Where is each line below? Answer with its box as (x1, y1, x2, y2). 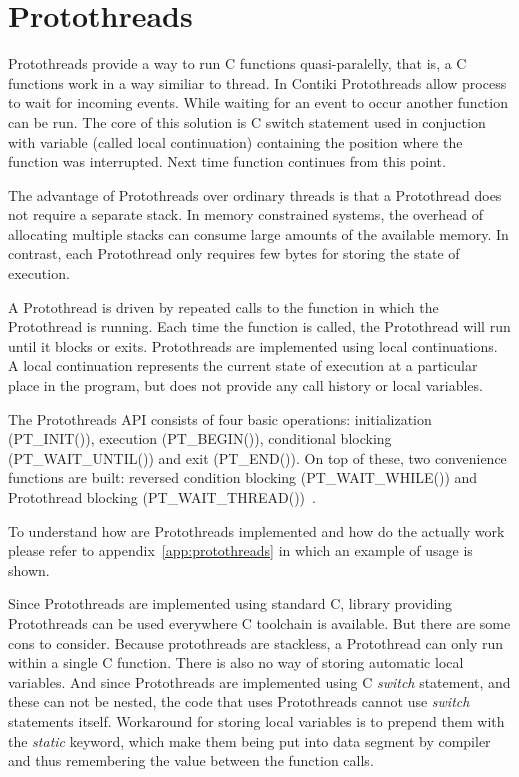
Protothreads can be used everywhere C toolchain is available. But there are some (8, 612, 511, 633)
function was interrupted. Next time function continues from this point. (8, 151, 446, 172)
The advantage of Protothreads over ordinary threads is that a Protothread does (8, 184, 502, 205)
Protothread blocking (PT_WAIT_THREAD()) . (8, 487, 316, 507)
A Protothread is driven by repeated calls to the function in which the (8, 296, 439, 317)
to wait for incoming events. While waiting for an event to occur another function (8, 92, 508, 113)
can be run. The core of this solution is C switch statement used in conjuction (8, 111, 486, 132)
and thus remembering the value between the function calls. (8, 750, 374, 771)
